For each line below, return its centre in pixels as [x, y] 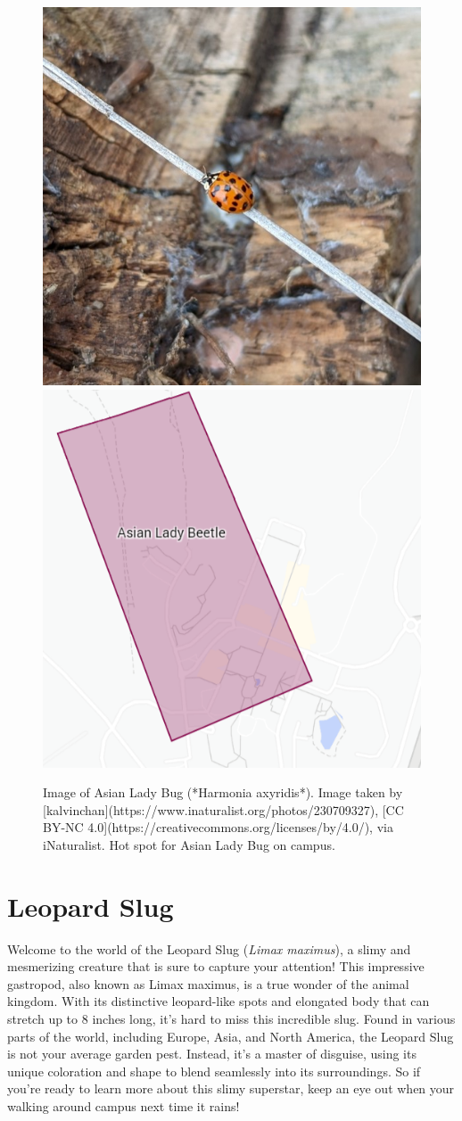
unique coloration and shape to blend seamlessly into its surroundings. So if [214, 1071]
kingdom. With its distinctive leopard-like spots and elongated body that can [219, 1001]
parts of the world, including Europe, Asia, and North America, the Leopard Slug [231, 1036]
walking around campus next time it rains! [124, 1106]
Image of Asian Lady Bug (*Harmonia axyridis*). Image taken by [223, 792]
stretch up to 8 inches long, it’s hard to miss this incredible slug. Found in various [231, 1019]
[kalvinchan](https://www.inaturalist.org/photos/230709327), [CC [223, 809]
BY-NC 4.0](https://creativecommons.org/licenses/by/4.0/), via [218, 827]
